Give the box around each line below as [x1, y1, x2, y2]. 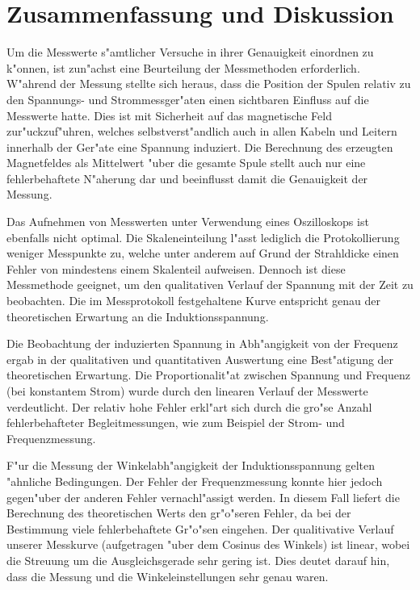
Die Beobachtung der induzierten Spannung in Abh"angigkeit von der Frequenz [6, 335, 398, 352]
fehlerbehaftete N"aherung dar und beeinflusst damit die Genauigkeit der [6, 169, 368, 186]
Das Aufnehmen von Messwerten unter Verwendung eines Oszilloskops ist [6, 213, 369, 230]
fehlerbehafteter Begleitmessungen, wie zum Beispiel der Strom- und [6, 414, 345, 431]
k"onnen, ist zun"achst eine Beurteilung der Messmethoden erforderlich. [6, 59, 360, 76]
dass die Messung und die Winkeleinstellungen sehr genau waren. [6, 567, 329, 584]
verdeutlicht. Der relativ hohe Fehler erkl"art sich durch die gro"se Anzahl [6, 398, 372, 415]
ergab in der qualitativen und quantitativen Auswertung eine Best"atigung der [6, 350, 394, 367]
